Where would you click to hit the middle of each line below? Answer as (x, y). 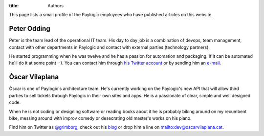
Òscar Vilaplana (34, 77)
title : (14, 6)
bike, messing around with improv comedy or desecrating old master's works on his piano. (100, 118)
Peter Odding (30, 29)
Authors (55, 6)
